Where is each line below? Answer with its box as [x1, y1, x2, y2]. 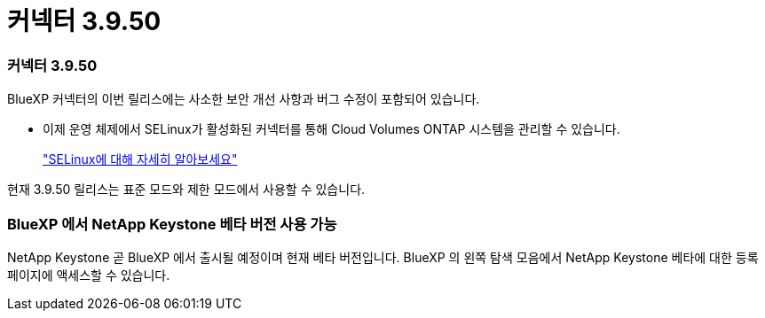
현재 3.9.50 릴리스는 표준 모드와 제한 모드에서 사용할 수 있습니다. [7, 182, 366, 198]
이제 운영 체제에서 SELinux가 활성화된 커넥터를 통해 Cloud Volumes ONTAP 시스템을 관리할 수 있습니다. [43, 121, 620, 137]
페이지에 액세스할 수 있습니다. [7, 267, 170, 283]
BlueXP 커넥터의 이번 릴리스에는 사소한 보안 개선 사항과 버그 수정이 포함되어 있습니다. [7, 91, 480, 107]
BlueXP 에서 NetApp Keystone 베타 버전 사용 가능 [7, 214, 337, 233]
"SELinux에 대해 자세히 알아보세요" [43, 151, 238, 167]
